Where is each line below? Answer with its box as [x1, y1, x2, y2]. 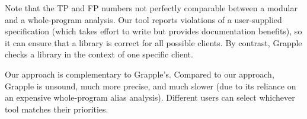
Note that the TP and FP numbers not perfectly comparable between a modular [5, 2, 298, 14]
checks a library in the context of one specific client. [5, 48, 193, 60]
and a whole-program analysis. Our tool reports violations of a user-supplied [5, 13, 282, 25]
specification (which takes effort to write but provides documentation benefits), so [5, 25, 302, 37]
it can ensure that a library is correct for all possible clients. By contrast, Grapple [5, 36, 302, 49]
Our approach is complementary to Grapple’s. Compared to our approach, [5, 67, 274, 80]
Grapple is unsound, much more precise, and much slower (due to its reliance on [5, 79, 296, 92]
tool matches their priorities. [5, 102, 108, 115]
